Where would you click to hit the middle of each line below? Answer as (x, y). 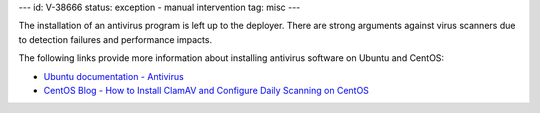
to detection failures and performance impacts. (115, 39)
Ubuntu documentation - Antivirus (113, 76)
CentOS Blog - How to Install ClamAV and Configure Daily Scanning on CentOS (206, 90)
